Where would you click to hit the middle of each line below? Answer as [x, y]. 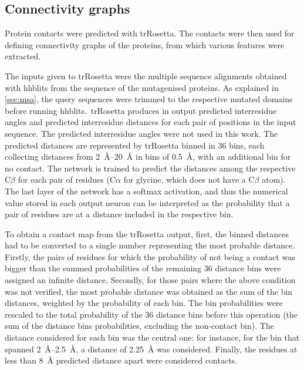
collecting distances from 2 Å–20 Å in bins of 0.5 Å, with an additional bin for [148, 157]
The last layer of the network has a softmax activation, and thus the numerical [146, 191]
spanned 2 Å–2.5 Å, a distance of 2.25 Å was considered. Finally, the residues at [151, 349]
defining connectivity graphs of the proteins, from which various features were [145, 44]
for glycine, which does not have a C [189, 179]
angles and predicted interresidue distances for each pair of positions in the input [151, 122]
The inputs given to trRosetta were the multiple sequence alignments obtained [146, 75]
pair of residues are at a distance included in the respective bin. [119, 214]
